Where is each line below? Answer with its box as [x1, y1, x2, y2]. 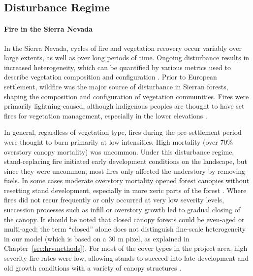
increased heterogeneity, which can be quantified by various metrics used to [4, 62, 231, 72]
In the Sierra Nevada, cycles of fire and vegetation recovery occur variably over [4, 42, 242, 53]
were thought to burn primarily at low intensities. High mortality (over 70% [4, 136, 233, 147]
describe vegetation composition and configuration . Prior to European [4, 72, 217, 82]
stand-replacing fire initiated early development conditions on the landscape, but [4, 156, 247, 166]
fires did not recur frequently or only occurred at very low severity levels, [4, 195, 224, 205]
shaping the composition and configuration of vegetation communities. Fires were [4, 91, 249, 101]
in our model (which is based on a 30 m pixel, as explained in [4, 233, 190, 243]
